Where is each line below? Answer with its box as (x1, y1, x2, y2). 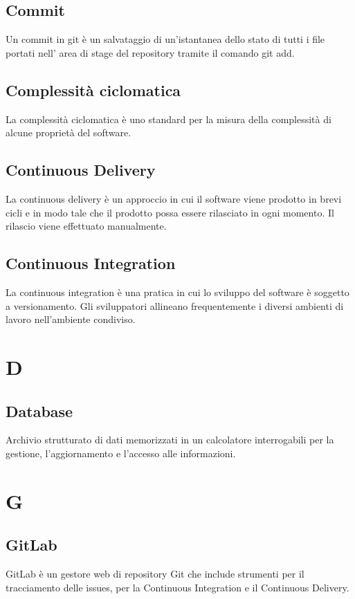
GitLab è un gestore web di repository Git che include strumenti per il (6, 566, 304, 581)
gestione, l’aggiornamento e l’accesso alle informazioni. (6, 445, 236, 460)
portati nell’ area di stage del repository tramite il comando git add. (6, 45, 295, 59)
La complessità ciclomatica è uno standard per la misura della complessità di (6, 111, 331, 126)
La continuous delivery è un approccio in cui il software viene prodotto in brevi (6, 191, 342, 205)
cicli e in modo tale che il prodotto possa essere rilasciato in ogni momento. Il (6, 205, 334, 219)
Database (6, 400, 73, 421)
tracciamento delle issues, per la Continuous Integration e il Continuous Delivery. (6, 580, 349, 594)
